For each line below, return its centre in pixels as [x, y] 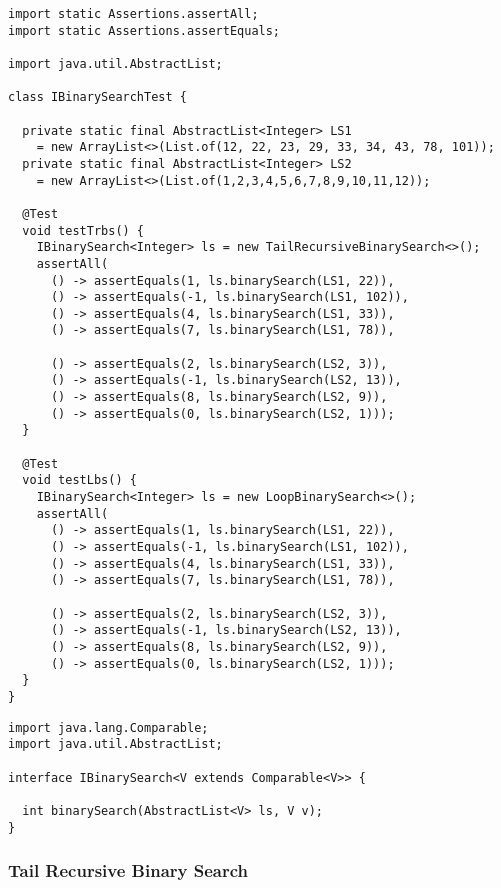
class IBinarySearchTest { [97, 97]
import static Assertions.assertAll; [133, 14]
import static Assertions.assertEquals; [144, 30]
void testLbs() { [79, 480]
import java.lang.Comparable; [108, 727]
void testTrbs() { [83, 230]
